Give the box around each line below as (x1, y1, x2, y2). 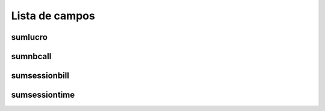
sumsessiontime (11, 90, 75, 100)
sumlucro (11, 32, 48, 42)
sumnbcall (11, 51, 52, 62)
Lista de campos (11, 9, 96, 22)
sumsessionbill (11, 71, 69, 81)
